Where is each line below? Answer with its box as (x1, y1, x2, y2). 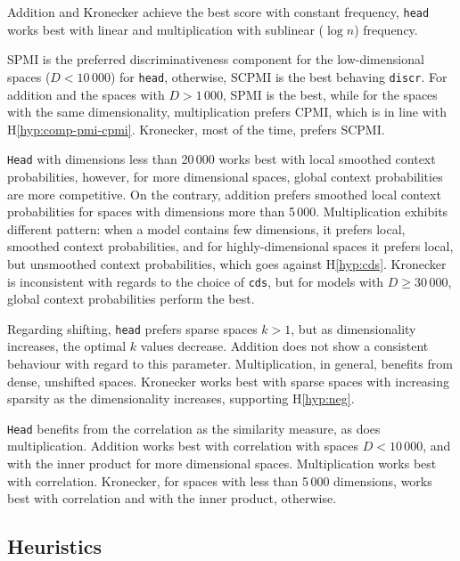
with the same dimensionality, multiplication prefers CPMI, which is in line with (7, 102, 447, 121)
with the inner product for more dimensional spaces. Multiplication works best (7, 454, 437, 473)
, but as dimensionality (291, 319, 416, 337)
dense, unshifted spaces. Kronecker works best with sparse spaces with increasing (7, 371, 450, 390)
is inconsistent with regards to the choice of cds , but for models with (7, 272, 384, 290)
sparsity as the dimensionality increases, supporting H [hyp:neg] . (7, 389, 355, 408)
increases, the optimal (7, 337, 127, 355)
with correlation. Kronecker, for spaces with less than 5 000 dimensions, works (7, 471, 432, 490)
